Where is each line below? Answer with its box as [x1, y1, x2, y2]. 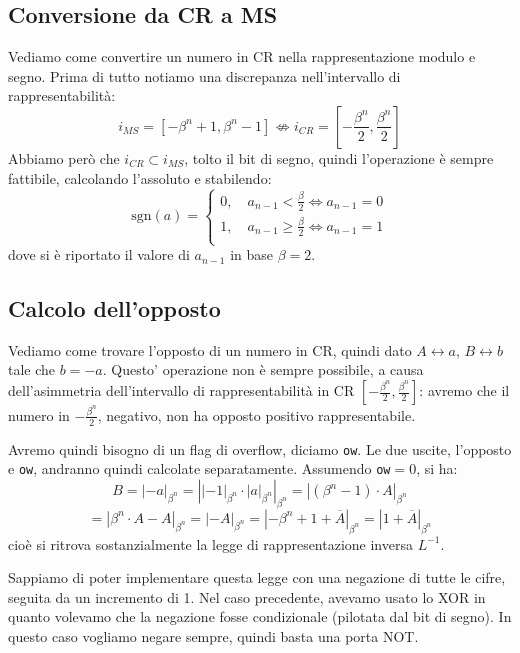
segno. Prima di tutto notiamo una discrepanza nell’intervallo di [8, 65, 401, 86]
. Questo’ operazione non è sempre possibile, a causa [102, 359, 424, 380]
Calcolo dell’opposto [8, 293, 221, 324]
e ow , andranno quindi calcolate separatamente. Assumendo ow [8, 458, 391, 479]
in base [230, 244, 274, 265]
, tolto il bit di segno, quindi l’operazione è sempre [184, 147, 494, 168]
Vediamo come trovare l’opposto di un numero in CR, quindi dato [8, 339, 412, 360]
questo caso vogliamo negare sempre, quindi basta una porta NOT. [8, 626, 419, 647]
